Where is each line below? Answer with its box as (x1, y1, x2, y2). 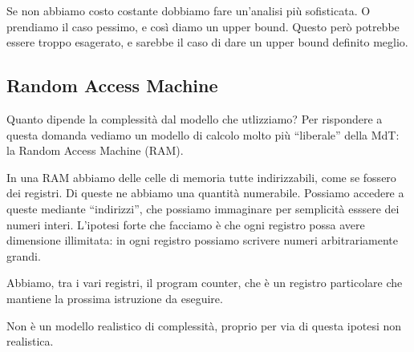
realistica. (6, 333, 54, 350)
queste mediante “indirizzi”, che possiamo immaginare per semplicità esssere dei (6, 200, 400, 216)
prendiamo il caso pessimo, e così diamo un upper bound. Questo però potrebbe (6, 18, 400, 34)
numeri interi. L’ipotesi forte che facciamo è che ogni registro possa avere (6, 216, 365, 233)
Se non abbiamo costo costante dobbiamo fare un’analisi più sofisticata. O (6, 2, 371, 18)
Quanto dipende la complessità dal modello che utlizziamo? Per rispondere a (6, 110, 383, 127)
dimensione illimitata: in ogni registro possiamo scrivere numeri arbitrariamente (6, 232, 398, 249)
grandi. (6, 247, 41, 264)
